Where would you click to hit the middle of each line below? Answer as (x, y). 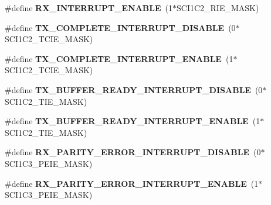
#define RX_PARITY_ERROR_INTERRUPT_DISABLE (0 (133, 152)
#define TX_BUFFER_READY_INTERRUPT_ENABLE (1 (133, 121)
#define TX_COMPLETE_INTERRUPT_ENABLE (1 (119, 58)
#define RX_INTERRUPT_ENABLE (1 (89, 8)
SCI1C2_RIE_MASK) (218, 8)
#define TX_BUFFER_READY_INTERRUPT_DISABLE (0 (134, 89)
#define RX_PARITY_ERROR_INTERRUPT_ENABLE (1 (132, 183)
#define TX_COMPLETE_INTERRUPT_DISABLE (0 (120, 27)
